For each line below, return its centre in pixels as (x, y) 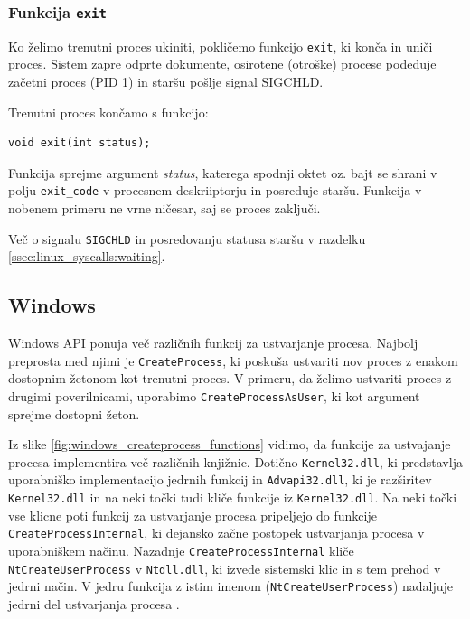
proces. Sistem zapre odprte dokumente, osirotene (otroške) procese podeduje (222, 64)
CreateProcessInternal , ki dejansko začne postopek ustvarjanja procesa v (216, 533)
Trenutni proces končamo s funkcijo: (108, 112)
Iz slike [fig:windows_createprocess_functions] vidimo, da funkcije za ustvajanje (230, 444)
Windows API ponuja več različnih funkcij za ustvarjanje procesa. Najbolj (213, 343)
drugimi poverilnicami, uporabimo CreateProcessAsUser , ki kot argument (214, 395)
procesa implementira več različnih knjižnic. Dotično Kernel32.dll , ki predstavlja (235, 461)
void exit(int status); (80, 143)
